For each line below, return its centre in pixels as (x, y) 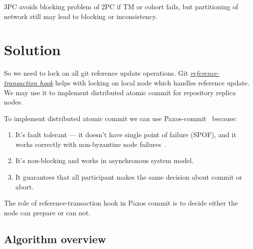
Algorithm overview (55, 239)
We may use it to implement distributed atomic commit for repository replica (120, 92)
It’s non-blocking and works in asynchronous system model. (105, 160)
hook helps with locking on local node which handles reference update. (145, 82)
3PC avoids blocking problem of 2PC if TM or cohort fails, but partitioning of (121, 6)
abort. (24, 186)
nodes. (13, 102)
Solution (32, 50)
